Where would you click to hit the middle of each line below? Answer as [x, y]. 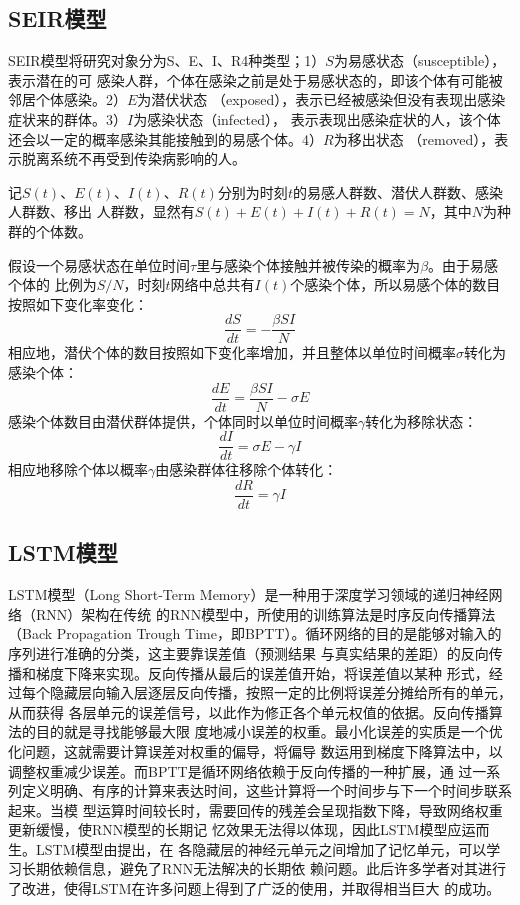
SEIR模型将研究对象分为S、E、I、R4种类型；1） [167, 60]
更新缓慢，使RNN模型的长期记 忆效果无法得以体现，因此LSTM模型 [228, 829]
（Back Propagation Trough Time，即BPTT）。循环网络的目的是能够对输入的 [255, 633]
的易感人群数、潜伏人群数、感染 [397, 191]
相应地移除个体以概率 [78, 469]
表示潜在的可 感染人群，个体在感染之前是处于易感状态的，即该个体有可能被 [255, 79]
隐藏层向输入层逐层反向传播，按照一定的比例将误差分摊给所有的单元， [280, 692]
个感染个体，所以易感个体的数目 [395, 284]
